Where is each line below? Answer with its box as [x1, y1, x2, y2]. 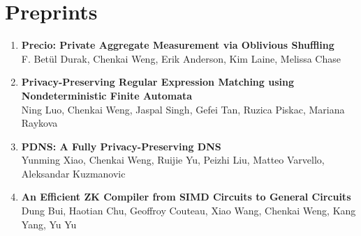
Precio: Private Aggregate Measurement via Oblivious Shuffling [21, 38, 334, 52]
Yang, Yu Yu [21, 217, 77, 231]
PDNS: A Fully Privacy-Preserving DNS [21, 139, 221, 153]
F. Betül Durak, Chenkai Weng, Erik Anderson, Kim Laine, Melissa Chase [21, 51, 341, 65]
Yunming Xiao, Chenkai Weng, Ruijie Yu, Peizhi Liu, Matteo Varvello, [21, 152, 325, 167]
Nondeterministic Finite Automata [21, 88, 193, 102]
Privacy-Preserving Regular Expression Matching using [21, 74, 294, 89]
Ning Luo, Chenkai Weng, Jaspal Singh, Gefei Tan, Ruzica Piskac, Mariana [21, 102, 345, 116]
